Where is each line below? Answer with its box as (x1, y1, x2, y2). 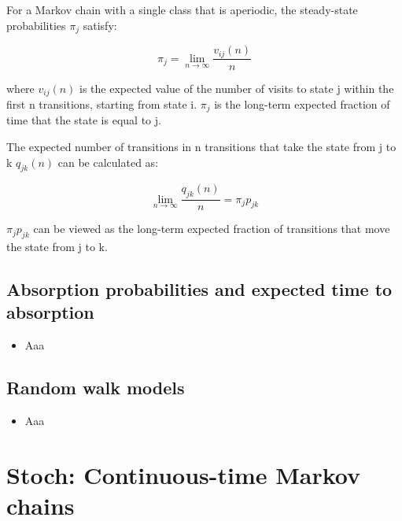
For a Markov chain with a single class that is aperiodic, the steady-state (6, 2, 358, 17)
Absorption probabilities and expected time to (6, 277, 393, 301)
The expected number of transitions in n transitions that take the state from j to (6, 139, 396, 155)
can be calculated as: (57, 153, 159, 170)
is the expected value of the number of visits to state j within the (79, 79, 394, 96)
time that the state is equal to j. (6, 112, 161, 128)
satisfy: (83, 17, 117, 33)
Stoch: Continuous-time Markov (6, 458, 361, 490)
